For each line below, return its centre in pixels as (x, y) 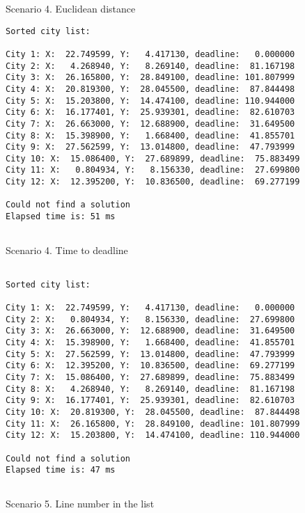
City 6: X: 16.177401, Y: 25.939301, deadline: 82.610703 (150, 112)
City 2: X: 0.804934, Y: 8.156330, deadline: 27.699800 (150, 319)
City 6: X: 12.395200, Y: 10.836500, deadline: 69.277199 (150, 366)
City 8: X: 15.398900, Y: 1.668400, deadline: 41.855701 (150, 135)
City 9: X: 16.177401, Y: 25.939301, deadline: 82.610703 (150, 401)
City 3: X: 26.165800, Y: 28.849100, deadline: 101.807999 (150, 78)
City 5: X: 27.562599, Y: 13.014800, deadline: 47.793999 (150, 354)
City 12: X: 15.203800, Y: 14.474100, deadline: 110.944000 (153, 435)
